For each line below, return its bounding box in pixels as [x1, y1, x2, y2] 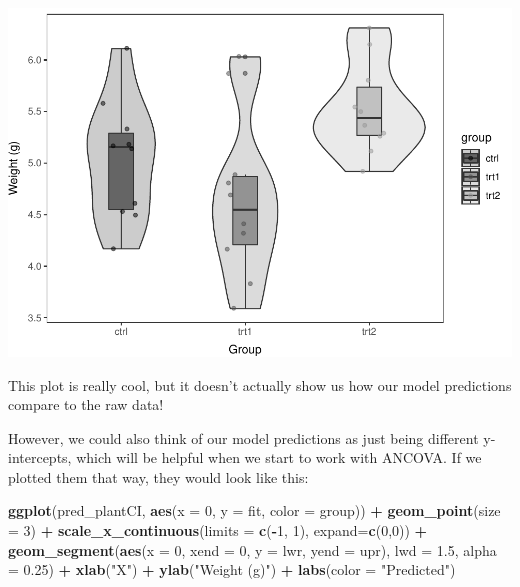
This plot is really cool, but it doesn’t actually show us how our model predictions [8, 374, 512, 395]
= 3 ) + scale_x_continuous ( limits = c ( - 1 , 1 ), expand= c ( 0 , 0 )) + [8, 520, 428, 541]
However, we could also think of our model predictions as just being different [8, 427, 479, 448]
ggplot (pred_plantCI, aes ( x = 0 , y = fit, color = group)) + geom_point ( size [8, 500, 501, 521]
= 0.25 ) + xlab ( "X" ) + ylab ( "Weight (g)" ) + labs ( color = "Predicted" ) [8, 559, 456, 580]
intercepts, [8, 447, 72, 468]
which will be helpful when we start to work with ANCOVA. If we [76, 447, 482, 468]
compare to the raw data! [8, 394, 164, 415]
